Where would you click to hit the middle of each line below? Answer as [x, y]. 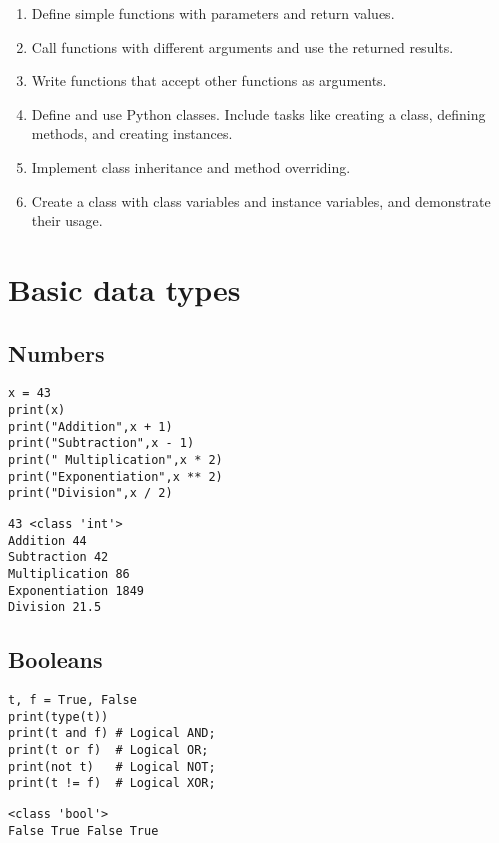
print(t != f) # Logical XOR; [112, 783]
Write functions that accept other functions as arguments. [209, 80]
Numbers [56, 352]
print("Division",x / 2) [90, 493]
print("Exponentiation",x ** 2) [115, 476]
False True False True [83, 830]
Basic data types [124, 288]
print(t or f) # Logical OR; [108, 750]
